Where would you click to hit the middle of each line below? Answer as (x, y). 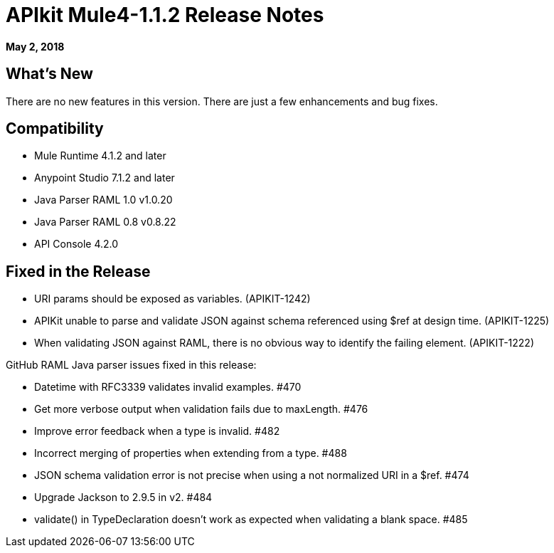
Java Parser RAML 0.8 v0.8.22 (105, 222)
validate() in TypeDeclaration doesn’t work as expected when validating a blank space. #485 (251, 520)
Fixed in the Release (78, 271)
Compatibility (55, 129)
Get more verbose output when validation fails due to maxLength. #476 (201, 409)
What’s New (49, 74)
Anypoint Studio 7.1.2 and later (105, 178)
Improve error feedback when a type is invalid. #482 (157, 431)
